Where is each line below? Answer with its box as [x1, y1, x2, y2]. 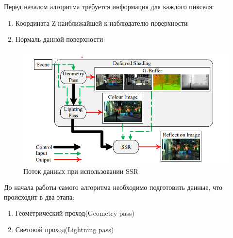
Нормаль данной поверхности [15, 34, 103, 44]
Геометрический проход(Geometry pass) [15, 208, 135, 218]
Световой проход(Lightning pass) [15, 224, 114, 235]
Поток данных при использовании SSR [23, 166, 138, 176]
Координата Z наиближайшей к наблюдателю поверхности [15, 17, 188, 28]
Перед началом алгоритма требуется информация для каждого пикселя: [4, 1, 214, 11]
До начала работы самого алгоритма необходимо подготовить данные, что [4, 182, 223, 192]
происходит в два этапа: [4, 191, 75, 202]
